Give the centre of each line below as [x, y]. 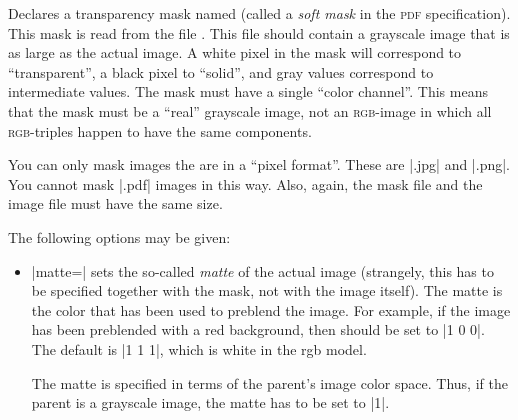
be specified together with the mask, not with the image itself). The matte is [267, 290]
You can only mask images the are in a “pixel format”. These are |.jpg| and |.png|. [259, 164]
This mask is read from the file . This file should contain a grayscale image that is [259, 32]
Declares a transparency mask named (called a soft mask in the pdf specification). [259, 13]
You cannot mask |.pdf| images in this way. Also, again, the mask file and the [245, 183]
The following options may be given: [119, 236]
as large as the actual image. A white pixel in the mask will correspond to [235, 52]
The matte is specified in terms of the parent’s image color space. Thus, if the [269, 382]
